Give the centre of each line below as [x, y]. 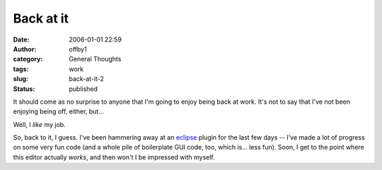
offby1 [78, 49]
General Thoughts [95, 59]
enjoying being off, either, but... [58, 111]
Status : [24, 89]
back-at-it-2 [86, 79]
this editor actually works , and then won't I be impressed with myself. [114, 157]
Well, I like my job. [40, 124]
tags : [21, 69]
